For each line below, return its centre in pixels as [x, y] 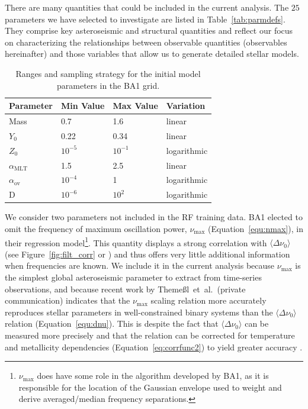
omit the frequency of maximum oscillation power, [96, 228]
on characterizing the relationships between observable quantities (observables [146, 42]
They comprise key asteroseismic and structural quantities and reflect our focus [149, 30]
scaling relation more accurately [208, 300]
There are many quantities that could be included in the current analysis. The [147, 7]
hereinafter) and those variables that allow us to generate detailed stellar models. [152, 54]
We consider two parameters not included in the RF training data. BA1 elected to [154, 217]
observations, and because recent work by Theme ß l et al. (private [125, 289]
